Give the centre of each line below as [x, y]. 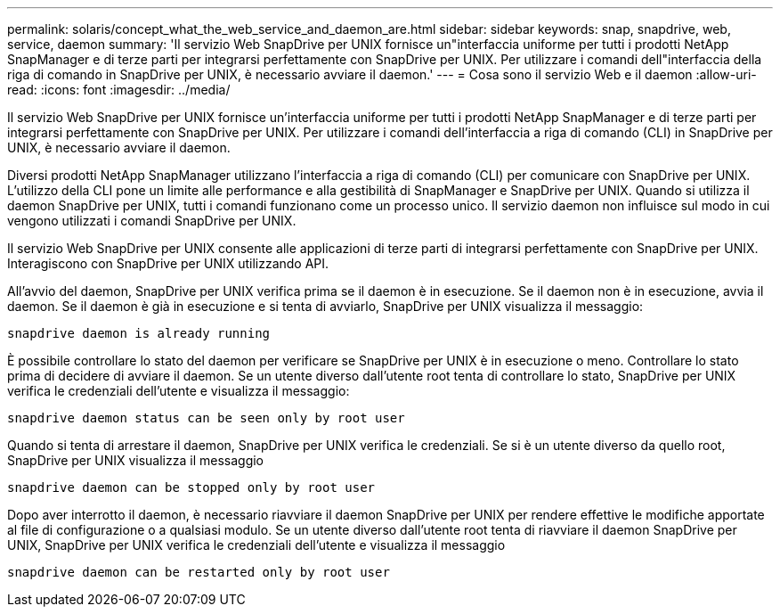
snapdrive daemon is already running [139, 333]
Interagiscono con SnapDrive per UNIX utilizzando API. [168, 263]
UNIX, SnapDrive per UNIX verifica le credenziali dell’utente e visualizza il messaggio [256, 545]
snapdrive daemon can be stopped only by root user [191, 487]
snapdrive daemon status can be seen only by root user [206, 418]
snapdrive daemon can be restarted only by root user [199, 572]
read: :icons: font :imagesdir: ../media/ [119, 90]
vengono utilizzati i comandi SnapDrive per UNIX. [152, 221]
